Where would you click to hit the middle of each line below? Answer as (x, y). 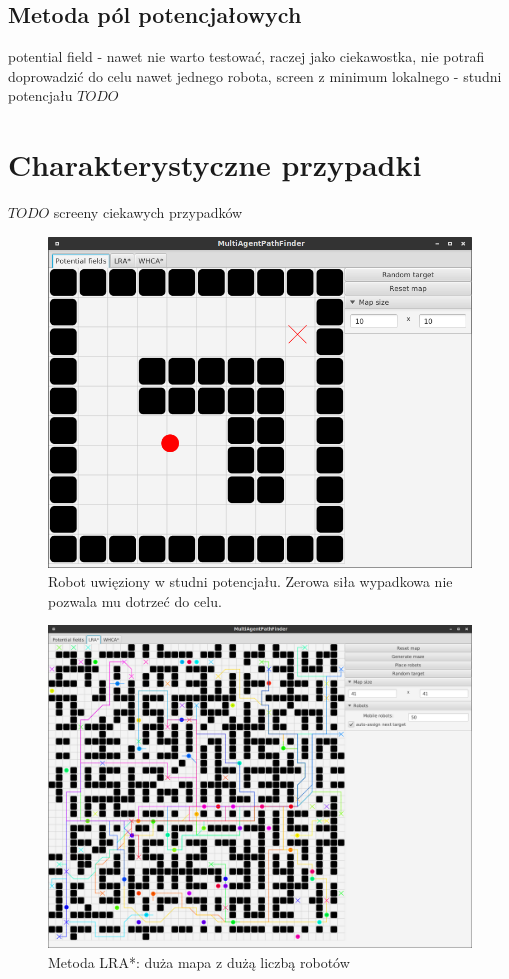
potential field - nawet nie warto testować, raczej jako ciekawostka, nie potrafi (246, 56)
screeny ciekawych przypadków (148, 212)
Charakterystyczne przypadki (215, 164)
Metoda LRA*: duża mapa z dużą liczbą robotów (199, 961)
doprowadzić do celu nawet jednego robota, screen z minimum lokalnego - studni (255, 75)
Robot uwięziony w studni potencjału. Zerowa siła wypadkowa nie (250, 581)
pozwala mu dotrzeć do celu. (135, 600)
